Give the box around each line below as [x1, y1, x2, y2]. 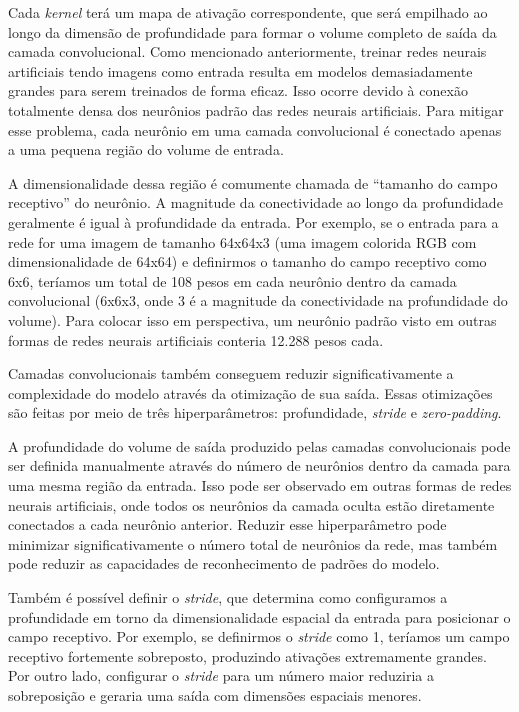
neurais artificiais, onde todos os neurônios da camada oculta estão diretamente [8, 494, 495, 515]
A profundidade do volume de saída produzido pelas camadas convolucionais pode [8, 435, 511, 456]
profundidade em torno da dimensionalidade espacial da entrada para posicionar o [8, 606, 511, 627]
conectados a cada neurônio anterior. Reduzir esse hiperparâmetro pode [8, 514, 447, 535]
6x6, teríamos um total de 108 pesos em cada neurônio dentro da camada [8, 270, 457, 291]
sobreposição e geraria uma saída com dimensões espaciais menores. [8, 685, 422, 705]
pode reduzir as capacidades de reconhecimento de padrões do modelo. [8, 553, 440, 574]
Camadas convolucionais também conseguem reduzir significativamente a [8, 363, 454, 384]
